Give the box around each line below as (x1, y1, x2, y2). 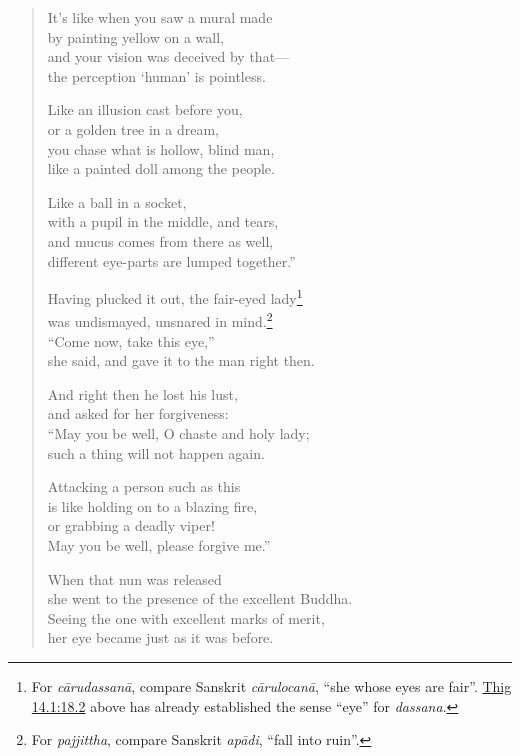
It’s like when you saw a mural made (47, 7, 273, 27)
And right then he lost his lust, (47, 383, 238, 404)
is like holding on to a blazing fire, (47, 495, 258, 516)
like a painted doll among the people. (47, 158, 275, 179)
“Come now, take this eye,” (47, 330, 215, 351)
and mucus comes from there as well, (47, 230, 274, 251)
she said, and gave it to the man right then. (47, 350, 315, 371)
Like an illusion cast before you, (47, 99, 243, 120)
